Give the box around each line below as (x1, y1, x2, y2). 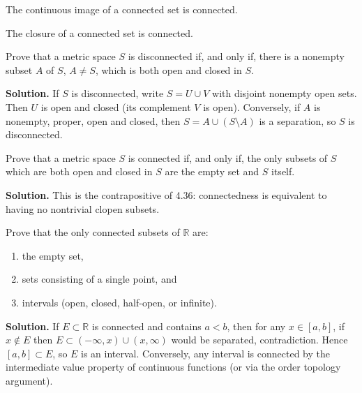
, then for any (227, 318, 286, 333)
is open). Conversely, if (203, 99, 301, 114)
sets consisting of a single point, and (22, 272, 177, 286)
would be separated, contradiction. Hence (171, 332, 348, 347)
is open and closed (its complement (40, 99, 191, 114)
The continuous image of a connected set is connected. (6, 2, 238, 16)
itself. (271, 164, 295, 179)
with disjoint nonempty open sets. (212, 86, 357, 101)
